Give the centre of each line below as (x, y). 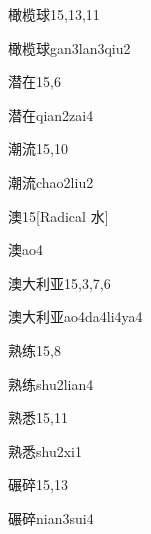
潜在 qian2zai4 (51, 114)
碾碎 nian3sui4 (51, 517)
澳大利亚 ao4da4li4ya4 (75, 316)
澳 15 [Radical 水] (58, 215)
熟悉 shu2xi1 (45, 450)
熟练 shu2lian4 (51, 383)
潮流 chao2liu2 (51, 181)
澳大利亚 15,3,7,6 (59, 282)
